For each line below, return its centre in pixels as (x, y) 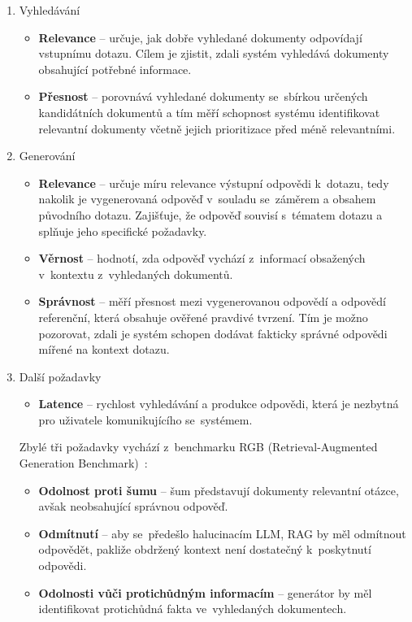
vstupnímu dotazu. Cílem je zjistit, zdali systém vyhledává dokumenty (214, 53)
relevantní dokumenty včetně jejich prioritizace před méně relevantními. (217, 128)
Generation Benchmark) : (83, 463)
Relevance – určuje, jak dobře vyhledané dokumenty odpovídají (200, 37)
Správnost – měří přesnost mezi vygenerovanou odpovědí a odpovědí (212, 301)
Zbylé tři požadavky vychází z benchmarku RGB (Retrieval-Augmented (198, 447)
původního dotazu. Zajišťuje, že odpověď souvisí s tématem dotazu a (210, 214)
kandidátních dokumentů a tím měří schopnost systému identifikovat (209, 112)
